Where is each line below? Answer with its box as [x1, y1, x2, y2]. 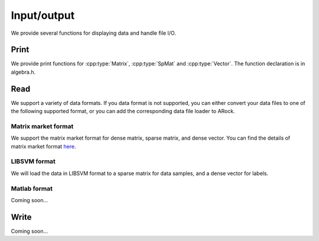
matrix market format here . [11, 143, 76, 150]
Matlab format [11, 184, 53, 193]
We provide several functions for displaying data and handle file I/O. [11, 29, 177, 37]
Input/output [11, 9, 75, 22]
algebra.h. [11, 68, 36, 75]
